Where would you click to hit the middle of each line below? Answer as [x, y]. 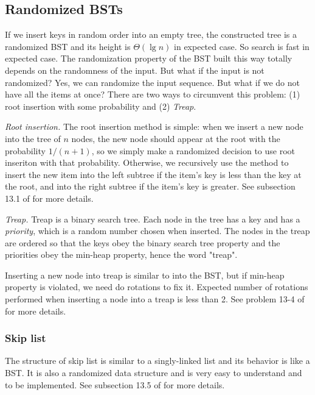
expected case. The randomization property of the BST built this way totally [149, 58]
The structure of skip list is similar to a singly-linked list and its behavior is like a [157, 361]
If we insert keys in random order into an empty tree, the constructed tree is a [151, 34]
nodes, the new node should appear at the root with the [176, 138]
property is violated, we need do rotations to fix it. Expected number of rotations [157, 287]
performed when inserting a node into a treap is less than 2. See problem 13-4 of [155, 299]
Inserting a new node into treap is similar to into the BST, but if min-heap [145, 275]
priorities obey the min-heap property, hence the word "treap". [121, 254]
